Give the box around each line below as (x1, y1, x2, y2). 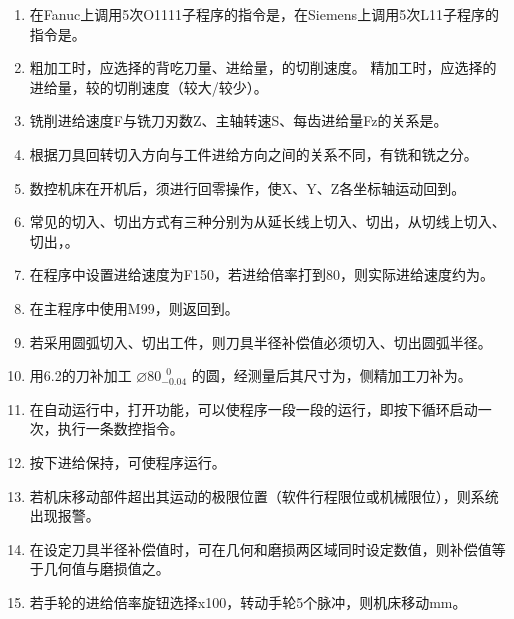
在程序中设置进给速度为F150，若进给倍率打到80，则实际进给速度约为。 (29, 264, 494, 285)
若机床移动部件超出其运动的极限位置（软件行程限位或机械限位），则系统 (29, 485, 499, 506)
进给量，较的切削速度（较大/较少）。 (29, 76, 268, 97)
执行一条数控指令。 (57, 418, 184, 439)
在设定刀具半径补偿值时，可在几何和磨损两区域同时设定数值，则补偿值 (29, 538, 492, 559)
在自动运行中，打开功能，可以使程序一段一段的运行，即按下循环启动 (29, 398, 478, 419)
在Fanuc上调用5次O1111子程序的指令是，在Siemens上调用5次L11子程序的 (29, 4, 499, 24)
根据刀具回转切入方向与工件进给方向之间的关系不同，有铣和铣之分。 (29, 143, 478, 164)
